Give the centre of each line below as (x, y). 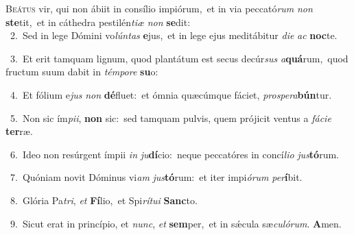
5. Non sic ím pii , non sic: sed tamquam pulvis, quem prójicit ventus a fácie (170, 117)
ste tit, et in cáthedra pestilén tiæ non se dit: (98, 22)
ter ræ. (19, 131)
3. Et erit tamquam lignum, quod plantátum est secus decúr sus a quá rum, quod (179, 58)
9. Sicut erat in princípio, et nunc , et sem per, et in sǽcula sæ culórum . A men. (176, 223)
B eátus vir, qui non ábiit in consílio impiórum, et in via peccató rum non (159, 8)
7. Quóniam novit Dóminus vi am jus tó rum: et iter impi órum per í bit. (156, 177)
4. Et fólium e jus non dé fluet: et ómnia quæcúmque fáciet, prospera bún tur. (171, 94)
